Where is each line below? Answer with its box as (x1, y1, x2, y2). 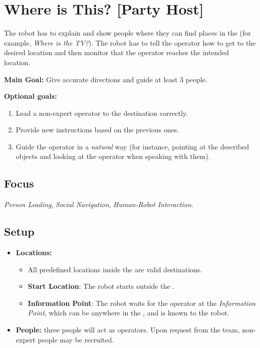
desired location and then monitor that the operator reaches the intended (4, 47, 229, 58)
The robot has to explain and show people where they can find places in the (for (4, 28, 251, 38)
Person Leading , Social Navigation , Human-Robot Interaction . (4, 199, 193, 210)
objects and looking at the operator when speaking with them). (16, 151, 210, 161)
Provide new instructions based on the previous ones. (16, 124, 179, 135)
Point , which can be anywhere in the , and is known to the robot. (28, 307, 229, 318)
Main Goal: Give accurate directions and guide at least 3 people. (4, 74, 207, 84)
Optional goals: (4, 91, 57, 101)
